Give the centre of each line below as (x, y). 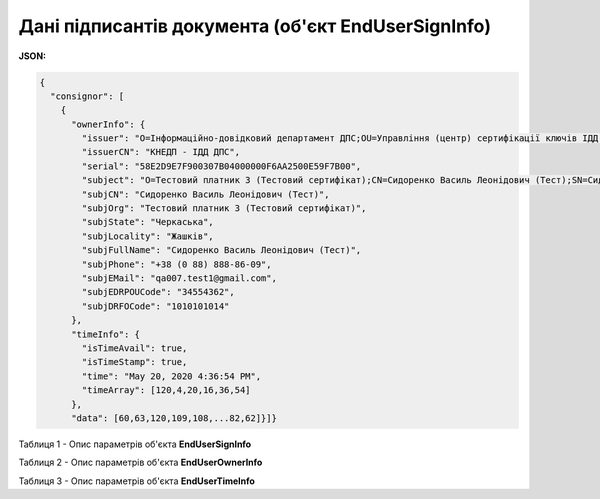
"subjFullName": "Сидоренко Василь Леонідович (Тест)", (221, 250)
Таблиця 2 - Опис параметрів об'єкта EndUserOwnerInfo (140, 462)
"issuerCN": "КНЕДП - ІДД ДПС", (160, 152)
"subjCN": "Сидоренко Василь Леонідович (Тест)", (205, 194)
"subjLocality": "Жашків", (147, 236)
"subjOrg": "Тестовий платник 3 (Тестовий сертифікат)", (224, 208)
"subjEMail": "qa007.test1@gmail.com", (179, 278)
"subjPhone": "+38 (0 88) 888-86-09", (176, 264)
